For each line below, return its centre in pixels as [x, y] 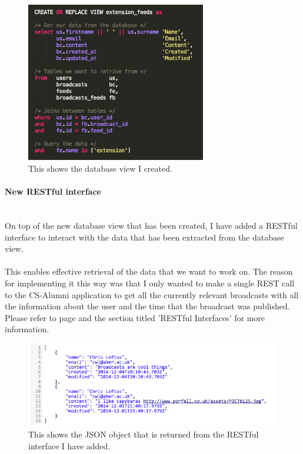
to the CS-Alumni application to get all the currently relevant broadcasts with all [152, 294]
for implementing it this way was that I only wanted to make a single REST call [150, 283]
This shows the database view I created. [100, 168]
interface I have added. [69, 446]
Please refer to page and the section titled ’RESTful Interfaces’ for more [135, 317]
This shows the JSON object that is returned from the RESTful [144, 434]
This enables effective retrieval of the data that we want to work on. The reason [149, 271]
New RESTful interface [53, 191]
